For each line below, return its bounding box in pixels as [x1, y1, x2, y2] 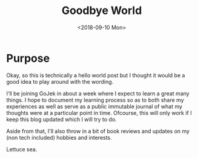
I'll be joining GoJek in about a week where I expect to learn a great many [6, 89, 190, 97]
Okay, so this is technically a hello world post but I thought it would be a [6, 71, 185, 79]
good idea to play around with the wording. [6, 78, 114, 85]
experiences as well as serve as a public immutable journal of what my [6, 103, 183, 110]
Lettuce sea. [6, 145, 38, 153]
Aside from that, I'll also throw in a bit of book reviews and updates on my [6, 127, 190, 134]
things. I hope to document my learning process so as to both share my [6, 96, 185, 103]
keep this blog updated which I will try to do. [6, 115, 117, 123]
